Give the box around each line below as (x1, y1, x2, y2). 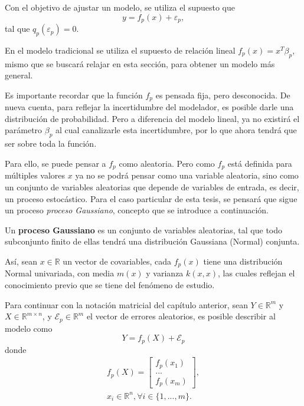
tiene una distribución (203, 255, 283, 267)
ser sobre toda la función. (5, 137, 97, 150)
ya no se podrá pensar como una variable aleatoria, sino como (75, 169, 299, 181)
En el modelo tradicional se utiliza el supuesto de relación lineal (5, 44, 236, 56)
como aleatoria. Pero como (119, 157, 215, 169)
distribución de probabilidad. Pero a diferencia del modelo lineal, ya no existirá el (5, 112, 300, 124)
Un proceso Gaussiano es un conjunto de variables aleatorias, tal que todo (5, 223, 283, 236)
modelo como (5, 322, 53, 334)
